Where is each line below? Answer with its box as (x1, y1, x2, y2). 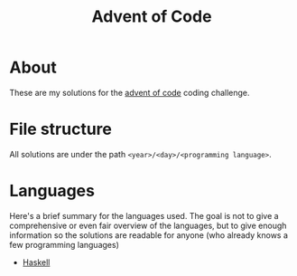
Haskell (22, 256, 51, 268)
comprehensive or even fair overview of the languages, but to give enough (9, 220, 287, 231)
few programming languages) (9, 239, 120, 250)
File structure (9, 119, 113, 139)
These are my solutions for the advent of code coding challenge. (9, 87, 250, 98)
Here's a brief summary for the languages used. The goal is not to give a (9, 210, 279, 221)
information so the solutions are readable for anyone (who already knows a (9, 229, 289, 241)
